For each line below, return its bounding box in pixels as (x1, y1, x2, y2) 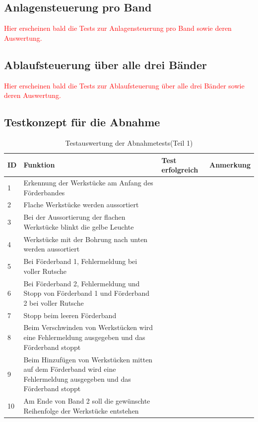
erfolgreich (161, 165, 198, 175)
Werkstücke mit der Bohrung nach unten (23, 234, 148, 244)
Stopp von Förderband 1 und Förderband (23, 288, 150, 298)
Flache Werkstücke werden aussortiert (23, 199, 139, 210)
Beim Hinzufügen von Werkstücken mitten (23, 354, 153, 364)
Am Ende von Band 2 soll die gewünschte (23, 396, 150, 406)
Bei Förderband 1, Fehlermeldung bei (23, 256, 137, 266)
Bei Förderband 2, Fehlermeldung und (23, 278, 140, 288)
